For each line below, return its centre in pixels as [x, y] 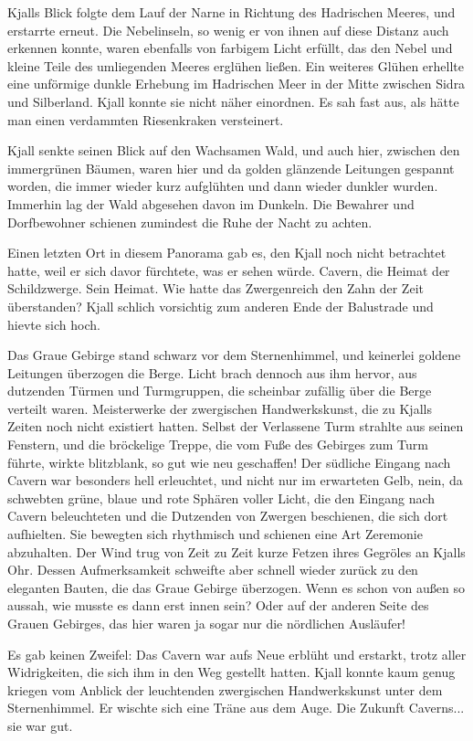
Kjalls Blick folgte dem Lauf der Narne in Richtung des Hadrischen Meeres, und [231, 12]
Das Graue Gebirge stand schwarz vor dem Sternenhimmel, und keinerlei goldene [234, 355]
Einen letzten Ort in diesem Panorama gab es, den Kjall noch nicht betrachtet [227, 253]
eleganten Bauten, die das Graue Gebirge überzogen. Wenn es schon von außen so [236, 587]
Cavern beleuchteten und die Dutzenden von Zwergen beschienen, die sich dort [228, 516]
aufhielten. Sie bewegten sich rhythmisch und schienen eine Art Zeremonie [215, 534]
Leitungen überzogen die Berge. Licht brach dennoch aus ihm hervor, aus [212, 372]
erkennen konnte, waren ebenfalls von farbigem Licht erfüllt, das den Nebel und [230, 48]
